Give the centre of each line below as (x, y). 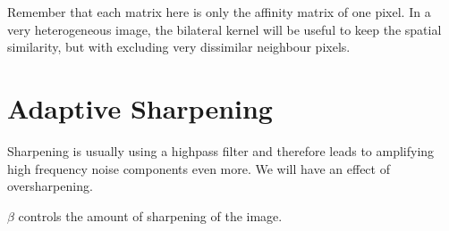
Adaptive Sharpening (140, 107)
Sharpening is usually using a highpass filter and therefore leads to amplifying (221, 150)
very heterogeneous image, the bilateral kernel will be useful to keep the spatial (224, 29)
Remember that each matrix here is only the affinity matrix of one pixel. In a (219, 12)
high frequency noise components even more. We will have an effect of (199, 168)
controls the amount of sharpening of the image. (150, 215)
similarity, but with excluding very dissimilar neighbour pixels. (179, 47)
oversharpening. (50, 186)
